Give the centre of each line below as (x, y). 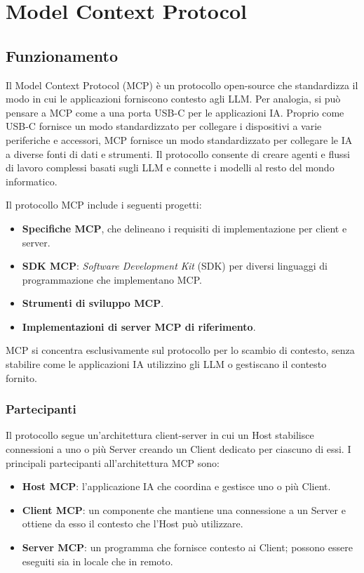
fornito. (21, 377)
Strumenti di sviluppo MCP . (93, 303)
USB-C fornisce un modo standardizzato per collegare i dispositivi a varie (164, 126)
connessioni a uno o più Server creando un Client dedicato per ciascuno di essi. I (178, 449)
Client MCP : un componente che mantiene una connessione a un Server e (184, 509)
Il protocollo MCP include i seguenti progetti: (104, 205)
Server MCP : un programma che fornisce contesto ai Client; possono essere (187, 547)
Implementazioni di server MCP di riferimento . (139, 326)
